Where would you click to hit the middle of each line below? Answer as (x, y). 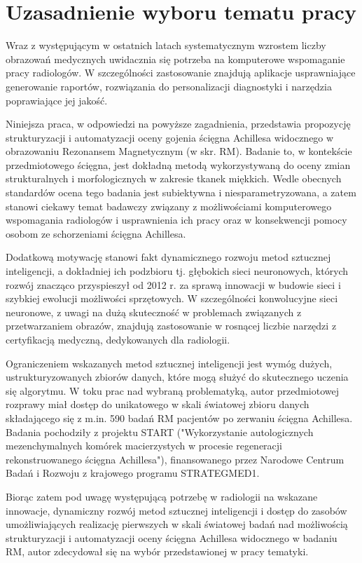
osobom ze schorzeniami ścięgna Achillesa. (96, 233)
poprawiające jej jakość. (57, 100)
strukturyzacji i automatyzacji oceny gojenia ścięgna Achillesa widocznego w (170, 137)
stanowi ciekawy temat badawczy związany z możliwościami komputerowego (169, 206)
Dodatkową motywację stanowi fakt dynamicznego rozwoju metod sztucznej (168, 257)
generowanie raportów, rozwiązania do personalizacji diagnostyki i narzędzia (169, 86)
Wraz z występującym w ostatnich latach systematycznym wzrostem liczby (166, 45)
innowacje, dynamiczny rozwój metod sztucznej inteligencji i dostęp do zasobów (176, 510)
